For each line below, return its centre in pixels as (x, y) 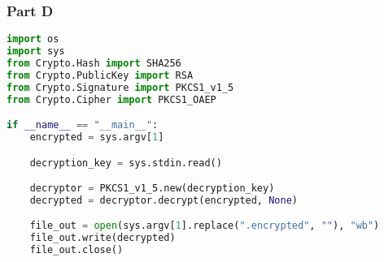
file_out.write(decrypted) (103, 238)
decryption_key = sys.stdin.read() (126, 163)
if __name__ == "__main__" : (83, 125)
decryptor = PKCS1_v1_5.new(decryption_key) (152, 189)
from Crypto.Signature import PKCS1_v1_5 (120, 87)
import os (33, 39)
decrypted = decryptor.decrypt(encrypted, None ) (164, 200)
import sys (36, 52)
